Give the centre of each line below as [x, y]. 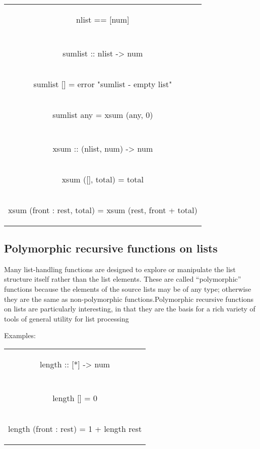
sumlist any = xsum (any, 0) [103, 114]
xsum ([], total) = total [103, 179]
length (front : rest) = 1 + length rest [75, 428]
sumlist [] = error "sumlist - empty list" [103, 84]
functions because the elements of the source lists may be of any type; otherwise [128, 288]
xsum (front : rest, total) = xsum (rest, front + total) [103, 210]
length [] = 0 [75, 398]
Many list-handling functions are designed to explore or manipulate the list [120, 269]
